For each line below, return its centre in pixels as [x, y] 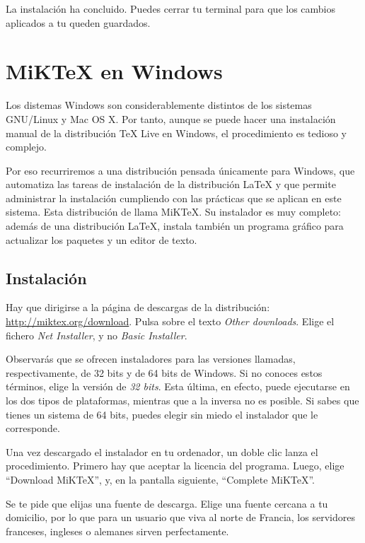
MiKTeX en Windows [114, 71]
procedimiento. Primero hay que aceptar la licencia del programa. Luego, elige [175, 466]
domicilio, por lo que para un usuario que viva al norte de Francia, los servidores [180, 517]
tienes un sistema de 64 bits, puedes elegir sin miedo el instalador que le [162, 414]
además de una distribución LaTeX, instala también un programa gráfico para [175, 226]
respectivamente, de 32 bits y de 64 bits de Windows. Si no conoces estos [164, 372]
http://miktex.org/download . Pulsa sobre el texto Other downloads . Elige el [170, 321]
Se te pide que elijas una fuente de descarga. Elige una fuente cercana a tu [167, 503]
